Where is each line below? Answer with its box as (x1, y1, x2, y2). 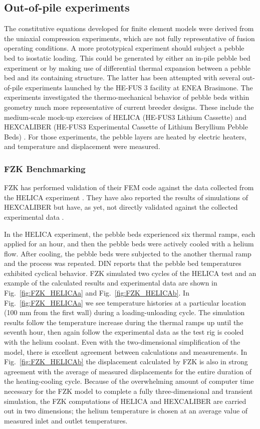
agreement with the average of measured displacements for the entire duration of (4, 366, 251, 376)
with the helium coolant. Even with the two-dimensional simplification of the (4, 337, 240, 347)
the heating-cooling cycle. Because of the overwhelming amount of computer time (4, 376, 254, 386)
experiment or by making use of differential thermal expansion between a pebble (4, 62, 250, 73)
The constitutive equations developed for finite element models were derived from (4, 23, 254, 34)
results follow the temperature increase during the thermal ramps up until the (4, 317, 243, 327)
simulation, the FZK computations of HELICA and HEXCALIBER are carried (4, 395, 246, 406)
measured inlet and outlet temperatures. (4, 415, 128, 425)
